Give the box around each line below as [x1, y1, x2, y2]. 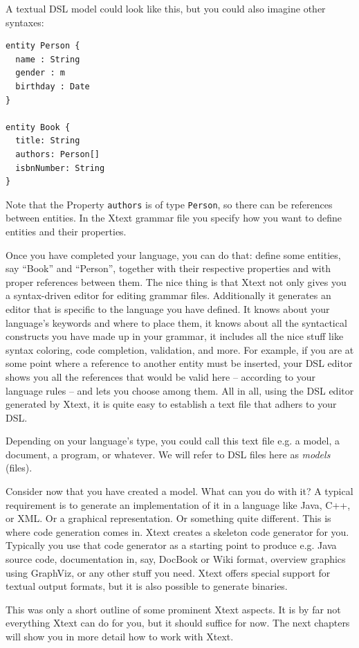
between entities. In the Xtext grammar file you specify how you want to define [6, 210, 342, 225]
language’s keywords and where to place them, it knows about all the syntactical [6, 315, 347, 330]
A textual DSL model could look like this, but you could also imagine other [6, 1, 326, 15]
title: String [15, 136, 80, 146]
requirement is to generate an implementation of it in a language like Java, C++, [6, 497, 351, 512]
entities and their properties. [6, 224, 127, 238]
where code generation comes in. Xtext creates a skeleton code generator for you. [6, 524, 349, 539]
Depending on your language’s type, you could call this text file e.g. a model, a [6, 433, 340, 448]
